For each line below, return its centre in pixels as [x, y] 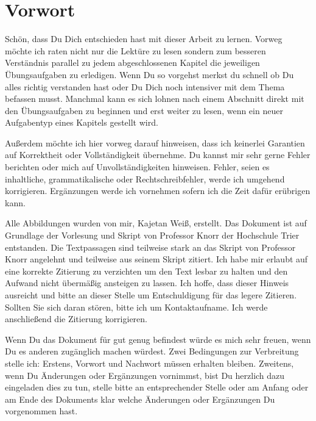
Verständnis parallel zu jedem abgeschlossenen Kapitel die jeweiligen [132, 63]
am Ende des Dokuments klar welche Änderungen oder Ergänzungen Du [140, 399]
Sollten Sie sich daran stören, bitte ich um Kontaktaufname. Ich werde [136, 307]
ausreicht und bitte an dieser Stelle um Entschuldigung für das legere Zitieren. [151, 295]
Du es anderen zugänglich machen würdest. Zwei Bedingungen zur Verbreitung [152, 351]
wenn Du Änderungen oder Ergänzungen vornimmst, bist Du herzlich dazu [145, 375]
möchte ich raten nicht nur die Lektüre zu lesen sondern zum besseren [135, 50]
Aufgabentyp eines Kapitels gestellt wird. [82, 122]
